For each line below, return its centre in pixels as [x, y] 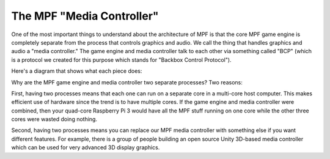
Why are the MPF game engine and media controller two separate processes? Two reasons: [127, 82]
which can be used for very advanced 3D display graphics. [86, 147]
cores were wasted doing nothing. [54, 119]
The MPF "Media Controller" [85, 16]
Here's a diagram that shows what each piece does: [77, 71]
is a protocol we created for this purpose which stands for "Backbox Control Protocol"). [121, 60]
